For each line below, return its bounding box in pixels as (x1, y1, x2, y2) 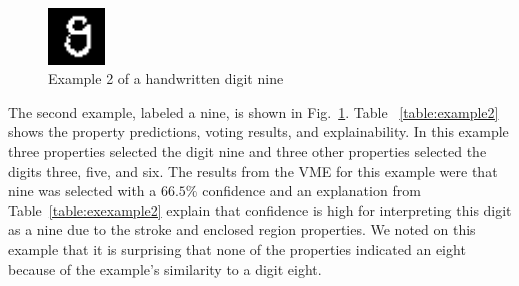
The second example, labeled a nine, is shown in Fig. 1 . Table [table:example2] (8, 101, 499, 122)
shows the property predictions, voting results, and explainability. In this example (8, 121, 509, 142)
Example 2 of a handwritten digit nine (48, 68, 284, 89)
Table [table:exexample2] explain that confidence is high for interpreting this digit (8, 199, 512, 220)
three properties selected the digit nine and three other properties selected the (8, 141, 487, 162)
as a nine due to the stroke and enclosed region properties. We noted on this (8, 219, 476, 240)
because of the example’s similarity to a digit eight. (8, 258, 322, 279)
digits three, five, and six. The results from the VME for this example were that (8, 160, 498, 181)
